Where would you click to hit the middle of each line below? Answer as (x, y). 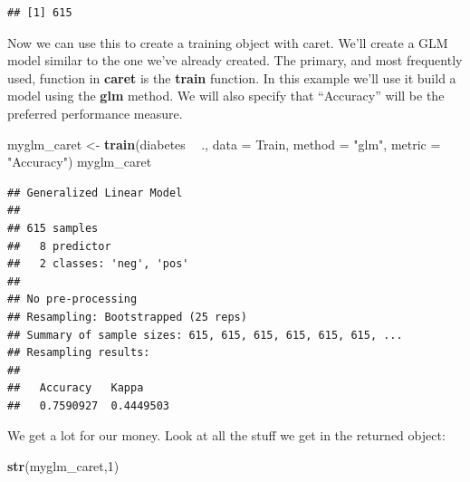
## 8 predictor (59, 246)
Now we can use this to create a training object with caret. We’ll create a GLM (228, 42)
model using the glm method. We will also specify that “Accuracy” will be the (226, 96)
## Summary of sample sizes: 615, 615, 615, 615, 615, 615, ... (205, 335)
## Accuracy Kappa (76, 388)
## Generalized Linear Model (95, 193)
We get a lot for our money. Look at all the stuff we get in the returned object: (226, 435)
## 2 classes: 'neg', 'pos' (98, 264)
